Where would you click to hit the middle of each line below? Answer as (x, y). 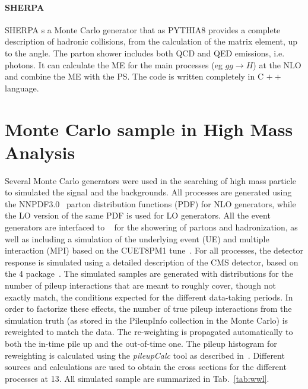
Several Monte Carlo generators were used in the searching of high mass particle (151, 180)
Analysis (40, 152)
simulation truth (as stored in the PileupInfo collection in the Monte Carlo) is (147, 320)
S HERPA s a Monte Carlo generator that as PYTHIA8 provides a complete (143, 29)
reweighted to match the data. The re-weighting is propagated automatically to (149, 332)
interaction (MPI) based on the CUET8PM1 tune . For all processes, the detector (154, 250)
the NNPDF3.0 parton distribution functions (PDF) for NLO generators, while (150, 203)
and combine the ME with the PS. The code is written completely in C (134, 76)
